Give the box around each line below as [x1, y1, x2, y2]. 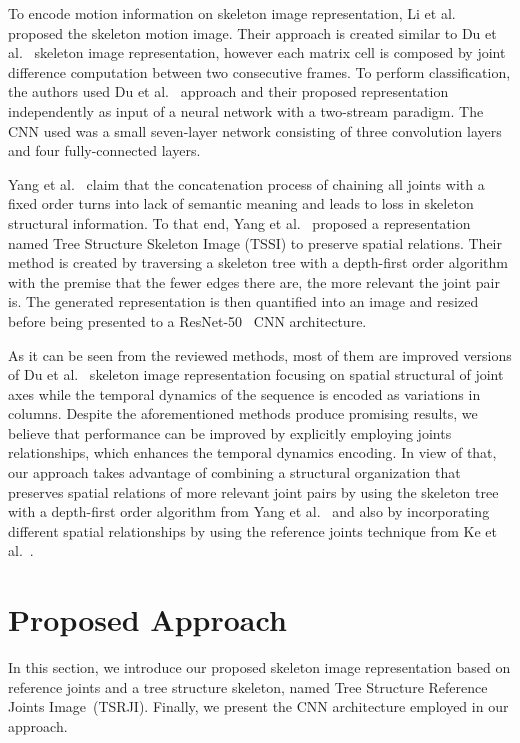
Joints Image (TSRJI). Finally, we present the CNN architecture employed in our [8, 696, 509, 717]
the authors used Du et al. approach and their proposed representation [8, 81, 449, 102]
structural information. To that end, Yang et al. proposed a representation [8, 212, 471, 233]
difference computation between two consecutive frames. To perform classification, [8, 61, 511, 82]
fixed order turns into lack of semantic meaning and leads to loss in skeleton [8, 193, 474, 214]
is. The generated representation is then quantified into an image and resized [8, 291, 479, 312]
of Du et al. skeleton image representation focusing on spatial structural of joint [8, 364, 504, 385]
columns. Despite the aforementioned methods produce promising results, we [8, 403, 478, 424]
